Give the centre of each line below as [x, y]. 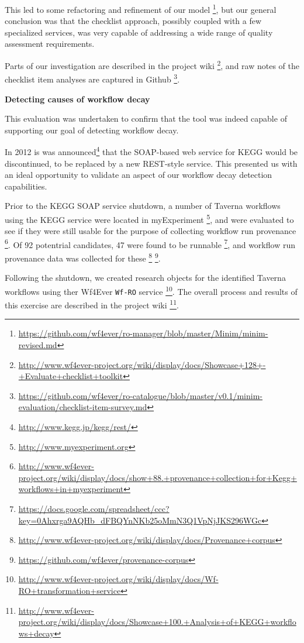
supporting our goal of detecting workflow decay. [92, 130]
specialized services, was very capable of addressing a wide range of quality [139, 32]
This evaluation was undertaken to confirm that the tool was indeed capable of [146, 118]
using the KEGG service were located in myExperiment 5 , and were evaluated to [149, 218]
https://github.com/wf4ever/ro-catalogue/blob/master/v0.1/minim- [140, 395]
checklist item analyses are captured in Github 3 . [92, 78]
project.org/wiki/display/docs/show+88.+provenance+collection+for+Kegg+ [158, 477]
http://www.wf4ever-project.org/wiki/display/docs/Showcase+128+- [142, 364]
